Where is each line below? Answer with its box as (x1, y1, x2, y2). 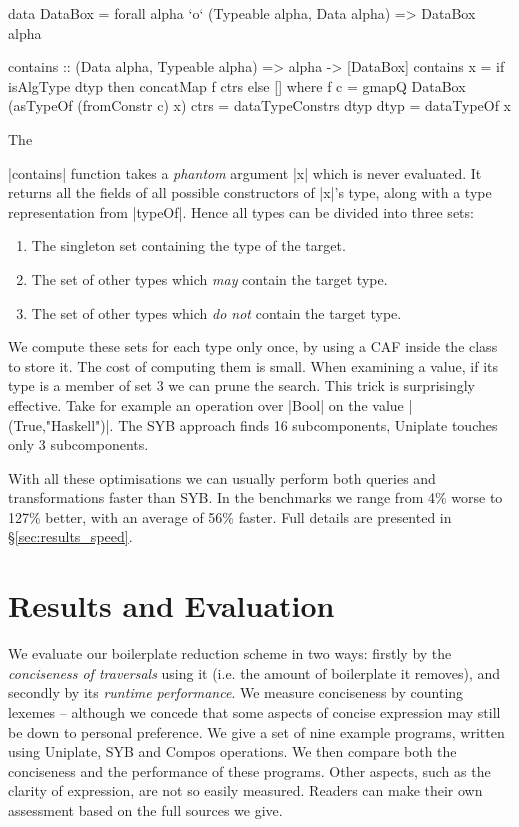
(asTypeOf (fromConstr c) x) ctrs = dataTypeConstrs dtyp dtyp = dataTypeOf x (8, 95, 512, 116)
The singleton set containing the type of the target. (31, 235, 346, 256)
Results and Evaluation (8, 585, 335, 626)
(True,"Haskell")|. (8, 414, 114, 435)
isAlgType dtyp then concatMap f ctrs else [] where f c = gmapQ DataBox (8, 75, 466, 96)
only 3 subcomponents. (8, 434, 149, 455)
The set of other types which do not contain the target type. (31, 302, 402, 323)
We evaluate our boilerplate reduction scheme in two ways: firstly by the (8, 643, 452, 664)
